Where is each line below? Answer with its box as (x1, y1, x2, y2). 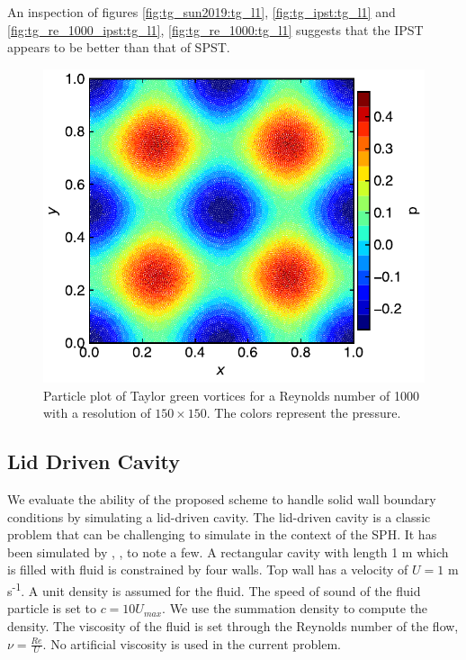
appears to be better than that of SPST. (7, 38, 230, 57)
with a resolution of (43, 403, 151, 422)
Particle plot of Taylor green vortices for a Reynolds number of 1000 (43, 385, 420, 404)
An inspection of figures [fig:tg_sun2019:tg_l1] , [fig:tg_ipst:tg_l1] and (7, 3, 396, 21)
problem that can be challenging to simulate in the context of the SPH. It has (7, 525, 437, 544)
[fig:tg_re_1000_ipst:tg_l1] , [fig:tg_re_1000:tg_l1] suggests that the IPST (7, 20, 424, 39)
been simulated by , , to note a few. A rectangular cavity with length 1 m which (7, 542, 449, 561)
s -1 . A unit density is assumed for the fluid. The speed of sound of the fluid (7, 579, 421, 600)
